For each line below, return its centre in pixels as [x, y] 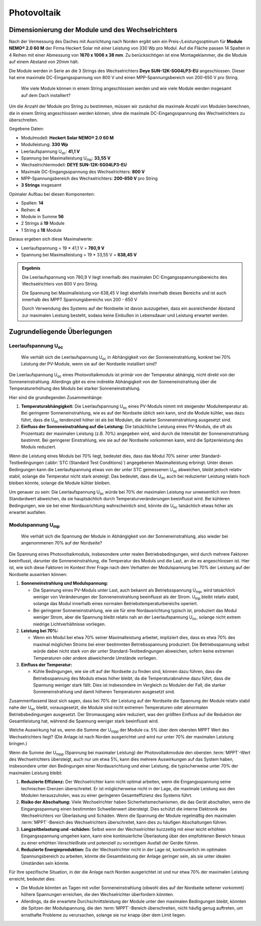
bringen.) [18, 744]
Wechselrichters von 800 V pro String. [60, 284]
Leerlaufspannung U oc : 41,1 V [50, 152]
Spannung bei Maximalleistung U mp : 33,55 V [66, 159]
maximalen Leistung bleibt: [36, 773]
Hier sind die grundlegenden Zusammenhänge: [56, 397]
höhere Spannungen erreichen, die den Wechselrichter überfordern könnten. [97, 894]
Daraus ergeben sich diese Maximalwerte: [51, 239]
